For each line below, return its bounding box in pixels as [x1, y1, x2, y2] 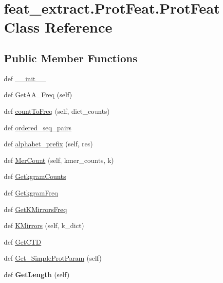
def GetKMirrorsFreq [4, 204, 67, 214]
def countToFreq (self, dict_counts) [4, 106, 110, 116]
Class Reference [4, 17, 112, 37]
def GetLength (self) [4, 269, 70, 279]
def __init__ [4, 73, 46, 83]
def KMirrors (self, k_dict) [4, 220, 84, 230]
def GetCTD [4, 236, 41, 247]
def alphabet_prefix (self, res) [4, 139, 93, 149]
